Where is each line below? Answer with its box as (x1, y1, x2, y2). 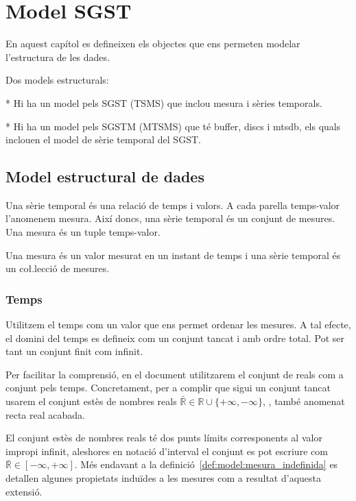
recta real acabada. (5, 407, 85, 421)
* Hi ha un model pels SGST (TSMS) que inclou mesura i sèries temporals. (5, 95, 322, 110)
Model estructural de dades (5, 166, 204, 187)
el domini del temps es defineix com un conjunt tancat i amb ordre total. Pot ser (5, 330, 345, 345)
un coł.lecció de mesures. (5, 261, 110, 276)
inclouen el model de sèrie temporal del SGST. (5, 132, 201, 147)
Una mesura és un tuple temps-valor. (5, 225, 161, 239)
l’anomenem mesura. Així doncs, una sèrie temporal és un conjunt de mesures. (5, 211, 335, 225)
